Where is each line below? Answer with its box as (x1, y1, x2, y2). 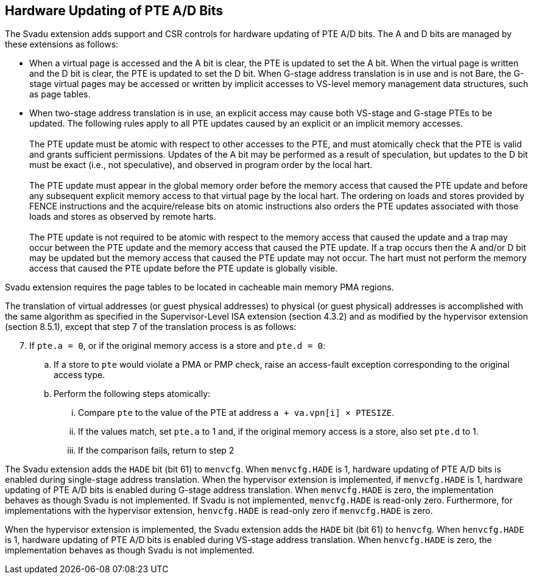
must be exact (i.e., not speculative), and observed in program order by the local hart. (29, 160, 373, 170)
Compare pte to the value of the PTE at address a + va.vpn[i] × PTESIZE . (78, 407, 395, 418)
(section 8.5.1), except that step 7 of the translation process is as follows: (5, 321, 297, 332)
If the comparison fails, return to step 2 (78, 445, 235, 456)
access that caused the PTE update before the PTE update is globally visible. (29, 263, 338, 274)
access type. (54, 370, 105, 381)
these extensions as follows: (5, 39, 119, 50)
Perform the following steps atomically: (54, 388, 211, 399)
